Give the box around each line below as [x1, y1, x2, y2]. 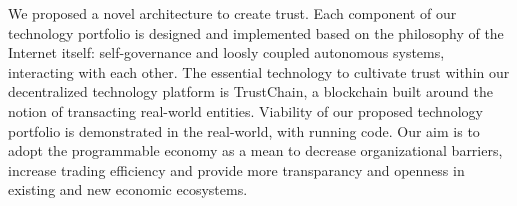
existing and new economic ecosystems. [8, 179, 248, 200]
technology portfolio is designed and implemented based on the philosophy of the [8, 22, 504, 43]
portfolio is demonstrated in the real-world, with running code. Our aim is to [8, 120, 480, 141]
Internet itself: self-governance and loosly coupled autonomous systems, [8, 42, 445, 63]
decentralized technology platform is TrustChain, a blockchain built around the [8, 81, 493, 102]
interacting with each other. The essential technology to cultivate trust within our [8, 61, 510, 82]
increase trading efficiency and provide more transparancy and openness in [8, 159, 465, 180]
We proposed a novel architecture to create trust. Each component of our [8, 3, 457, 23]
